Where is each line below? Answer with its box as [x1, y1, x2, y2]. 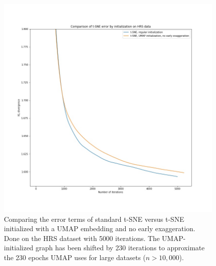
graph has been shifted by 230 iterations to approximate [35, 242, 205, 253]
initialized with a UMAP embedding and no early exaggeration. [4, 223, 195, 234]
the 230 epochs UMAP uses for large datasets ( [4, 252, 146, 262]
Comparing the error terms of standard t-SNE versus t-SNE [4, 213, 184, 224]
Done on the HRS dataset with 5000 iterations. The [4, 233, 160, 243]
